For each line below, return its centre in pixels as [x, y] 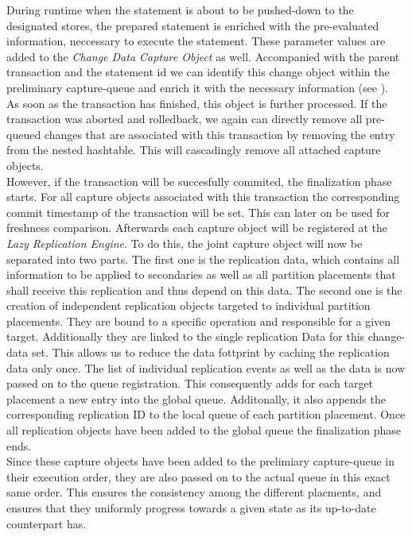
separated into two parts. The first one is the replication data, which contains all [203, 259]
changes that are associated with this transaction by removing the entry [220, 134]
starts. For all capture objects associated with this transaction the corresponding [203, 197]
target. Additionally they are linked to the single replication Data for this [186, 336]
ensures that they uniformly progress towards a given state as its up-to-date [191, 508]
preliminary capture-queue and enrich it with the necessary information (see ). [197, 87]
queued [24, 134]
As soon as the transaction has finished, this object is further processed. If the [197, 103]
